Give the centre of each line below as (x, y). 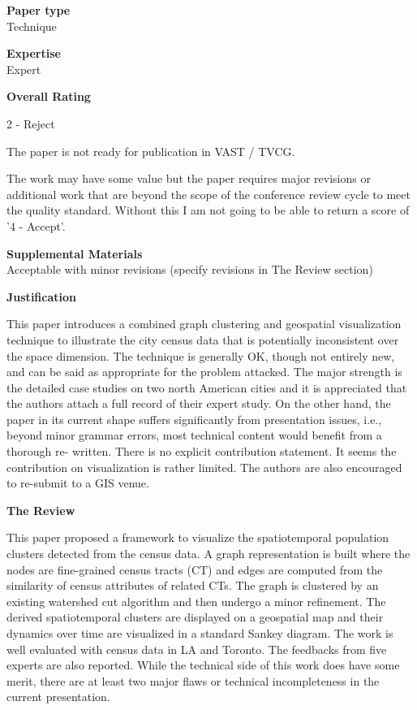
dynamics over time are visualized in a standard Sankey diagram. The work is (200, 633)
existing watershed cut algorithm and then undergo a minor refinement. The (196, 601)
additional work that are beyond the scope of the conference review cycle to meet (208, 194)
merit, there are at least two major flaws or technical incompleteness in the (193, 680)
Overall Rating (49, 96)
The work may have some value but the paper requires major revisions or (189, 178)
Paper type (39, 10)
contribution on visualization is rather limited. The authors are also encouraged (204, 467)
